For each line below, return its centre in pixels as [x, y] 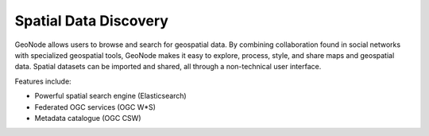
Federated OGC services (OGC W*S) [95, 107]
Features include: [43, 81]
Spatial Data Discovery [91, 21]
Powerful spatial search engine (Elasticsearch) [110, 96]
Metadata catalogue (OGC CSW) [88, 118]
